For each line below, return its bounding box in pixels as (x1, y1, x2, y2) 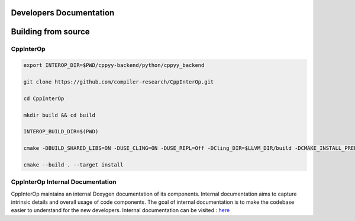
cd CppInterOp (23, 95, 64, 102)
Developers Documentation (11, 8, 115, 18)
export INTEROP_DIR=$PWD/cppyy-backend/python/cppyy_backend (23, 62, 205, 69)
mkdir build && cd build (23, 111, 96, 118)
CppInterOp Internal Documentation (11, 178, 117, 186)
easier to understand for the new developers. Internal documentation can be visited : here (11, 207, 230, 214)
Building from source (11, 27, 90, 37)
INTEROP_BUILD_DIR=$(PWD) (23, 128, 99, 135)
